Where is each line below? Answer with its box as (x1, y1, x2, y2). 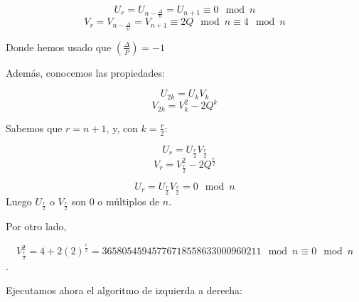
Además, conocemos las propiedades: (6, 65, 165, 80)
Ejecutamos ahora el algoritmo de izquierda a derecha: (6, 283, 242, 297)
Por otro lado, (6, 219, 67, 234)
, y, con (106, 120, 138, 135)
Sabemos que (6, 120, 63, 135)
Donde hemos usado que (6, 39, 112, 54)
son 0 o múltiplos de (71, 193, 160, 208)
